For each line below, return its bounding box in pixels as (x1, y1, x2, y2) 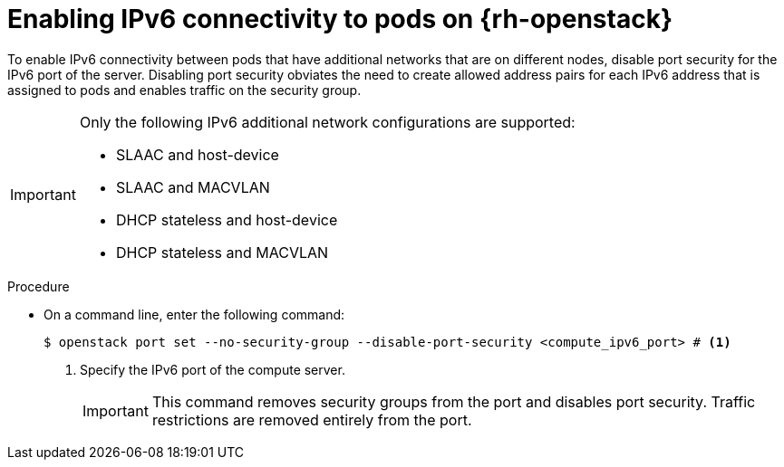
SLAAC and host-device (115, 145, 279, 164)
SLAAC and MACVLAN (115, 177, 270, 196)
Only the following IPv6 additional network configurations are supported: (79, 112, 576, 131)
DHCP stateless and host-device (115, 210, 338, 229)
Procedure (7, 278, 70, 294)
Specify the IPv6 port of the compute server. (80, 361, 345, 377)
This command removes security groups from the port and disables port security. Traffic (151, 392, 756, 411)
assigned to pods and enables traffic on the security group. (7, 81, 362, 98)
